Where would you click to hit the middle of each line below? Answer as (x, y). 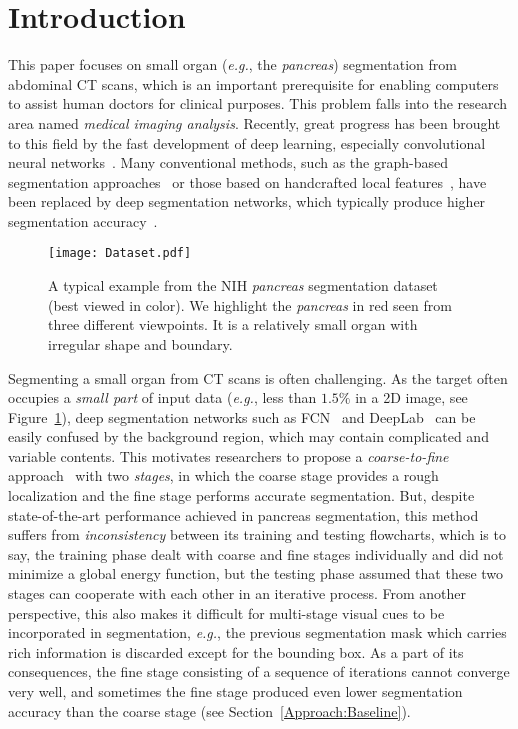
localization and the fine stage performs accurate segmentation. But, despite (241, 495)
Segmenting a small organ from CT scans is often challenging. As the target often (258, 377)
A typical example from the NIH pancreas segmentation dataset (243, 285)
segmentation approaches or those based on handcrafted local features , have (247, 181)
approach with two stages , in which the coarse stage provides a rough (223, 475)
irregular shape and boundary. (140, 343)
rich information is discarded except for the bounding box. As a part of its (236, 651)
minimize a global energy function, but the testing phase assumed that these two (256, 573)
